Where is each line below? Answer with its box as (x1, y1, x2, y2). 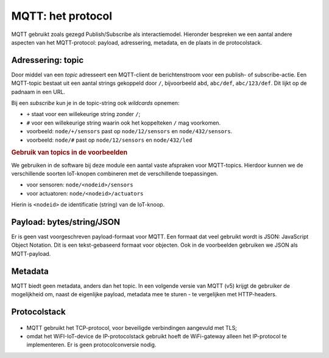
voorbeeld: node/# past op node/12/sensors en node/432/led (26, 136, 193, 144)
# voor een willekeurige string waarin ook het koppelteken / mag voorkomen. (26, 119, 221, 126)
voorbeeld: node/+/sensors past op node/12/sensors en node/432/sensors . (26, 128, 233, 135)
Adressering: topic (11, 55, 84, 65)
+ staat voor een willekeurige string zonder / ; (26, 111, 141, 118)
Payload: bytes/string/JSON (11, 217, 121, 227)
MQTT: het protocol (11, 9, 113, 23)
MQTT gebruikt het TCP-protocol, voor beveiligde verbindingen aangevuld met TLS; (26, 324, 238, 331)
